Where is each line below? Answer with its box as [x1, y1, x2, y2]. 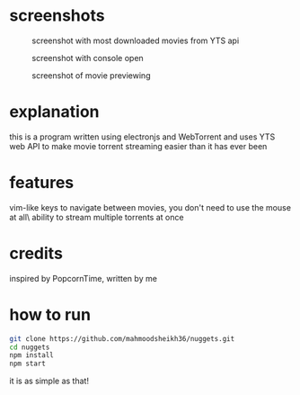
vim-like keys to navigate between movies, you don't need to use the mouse [9, 202, 292, 212]
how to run [9, 304, 92, 325]
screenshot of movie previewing [31, 69, 151, 81]
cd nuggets [9, 343, 50, 352]
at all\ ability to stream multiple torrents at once [9, 211, 184, 222]
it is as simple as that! [9, 375, 90, 387]
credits [9, 244, 63, 264]
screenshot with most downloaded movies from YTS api [31, 35, 240, 46]
